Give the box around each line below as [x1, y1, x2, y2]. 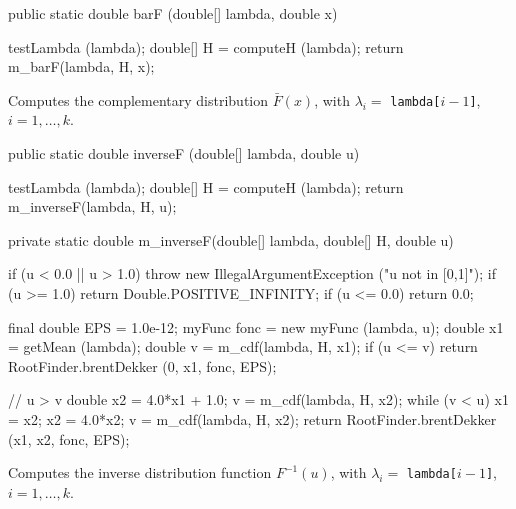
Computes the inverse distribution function [8, 462, 272, 483]
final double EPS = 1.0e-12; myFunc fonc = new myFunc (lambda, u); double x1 [8, 316, 504, 337]
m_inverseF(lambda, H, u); [8, 196, 177, 217]
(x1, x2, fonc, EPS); [8, 428, 130, 449]
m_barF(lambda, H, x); [8, 56, 155, 77]
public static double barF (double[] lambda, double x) [8, 3, 338, 23]
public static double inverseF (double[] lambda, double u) [8, 143, 360, 164]
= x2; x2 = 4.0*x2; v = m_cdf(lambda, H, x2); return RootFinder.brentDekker [8, 408, 497, 429]
